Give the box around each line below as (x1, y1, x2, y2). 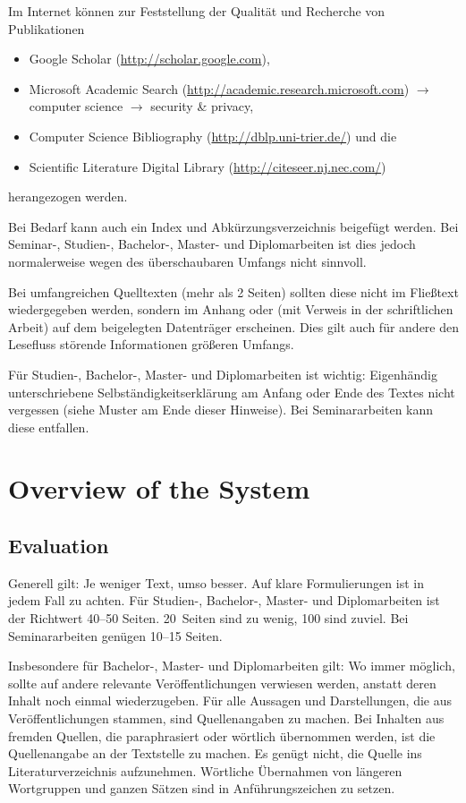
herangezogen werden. (8, 187, 128, 206)
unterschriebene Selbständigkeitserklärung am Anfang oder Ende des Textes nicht (8, 382, 455, 401)
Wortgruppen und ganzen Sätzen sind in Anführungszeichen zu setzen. (8, 779, 395, 798)
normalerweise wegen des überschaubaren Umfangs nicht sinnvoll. (8, 252, 367, 270)
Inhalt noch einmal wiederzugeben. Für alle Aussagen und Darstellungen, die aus (8, 691, 452, 710)
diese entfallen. (8, 417, 89, 436)
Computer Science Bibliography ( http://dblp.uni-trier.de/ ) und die (29, 126, 397, 145)
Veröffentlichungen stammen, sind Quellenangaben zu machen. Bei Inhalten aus (8, 709, 445, 728)
